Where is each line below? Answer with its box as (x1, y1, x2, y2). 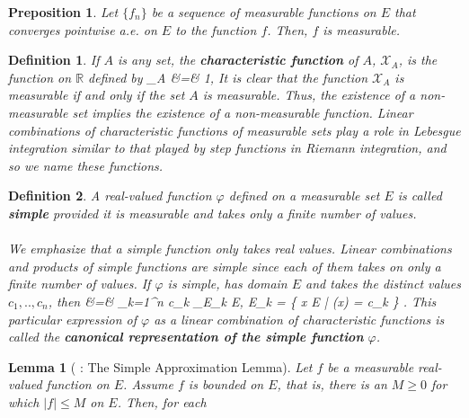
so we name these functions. (8, 156, 164, 174)
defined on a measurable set (228, 186, 380, 205)
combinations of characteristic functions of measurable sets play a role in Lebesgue (8, 120, 461, 139)
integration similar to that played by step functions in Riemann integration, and (8, 138, 447, 157)
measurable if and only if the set (8, 85, 185, 104)
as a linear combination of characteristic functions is (154, 309, 445, 328)
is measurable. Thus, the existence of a (202, 85, 416, 104)
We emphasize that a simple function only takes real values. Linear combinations (8, 239, 452, 258)
